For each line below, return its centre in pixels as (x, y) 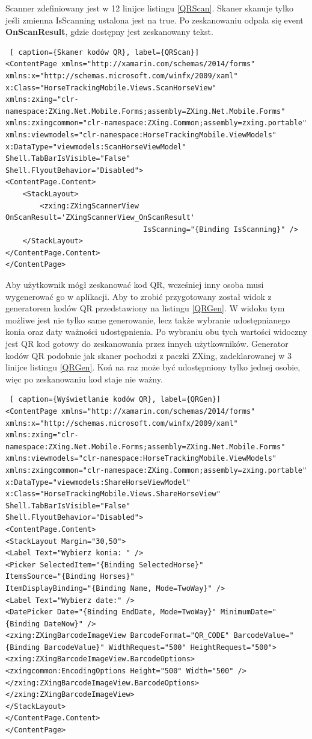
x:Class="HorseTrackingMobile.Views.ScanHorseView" (111, 88)
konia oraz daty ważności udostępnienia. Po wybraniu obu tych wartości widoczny (157, 332)
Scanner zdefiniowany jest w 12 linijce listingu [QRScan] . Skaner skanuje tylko (149, 8)
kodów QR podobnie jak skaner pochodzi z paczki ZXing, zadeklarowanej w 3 (148, 355)
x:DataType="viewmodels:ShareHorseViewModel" (98, 482)
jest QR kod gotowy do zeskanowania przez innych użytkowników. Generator (147, 344)
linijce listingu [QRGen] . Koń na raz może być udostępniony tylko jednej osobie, (153, 367)
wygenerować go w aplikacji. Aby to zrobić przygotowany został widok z (139, 296)
